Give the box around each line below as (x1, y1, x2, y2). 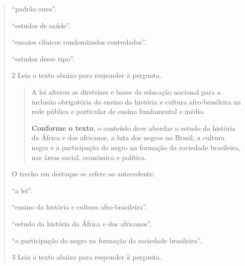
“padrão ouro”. (11, 3, 56, 13)
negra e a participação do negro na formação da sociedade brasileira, (31, 142, 241, 152)
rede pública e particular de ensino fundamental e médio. (31, 106, 205, 116)
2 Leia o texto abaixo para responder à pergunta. (11, 70, 162, 80)
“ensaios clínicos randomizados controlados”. (11, 37, 147, 47)
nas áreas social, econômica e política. (31, 152, 147, 162)
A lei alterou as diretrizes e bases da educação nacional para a (31, 86, 221, 97)
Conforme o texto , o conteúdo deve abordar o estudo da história (31, 122, 236, 133)
